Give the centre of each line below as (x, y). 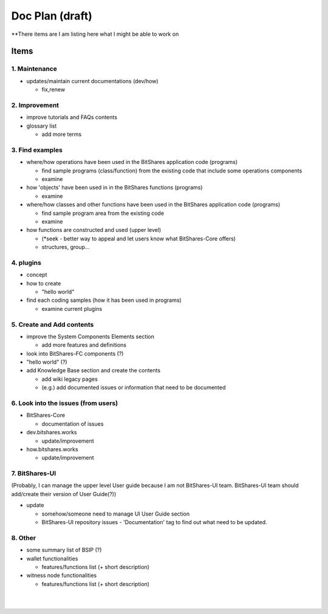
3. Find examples (37, 150)
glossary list (42, 126)
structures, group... (66, 247)
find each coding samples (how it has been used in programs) (104, 300)
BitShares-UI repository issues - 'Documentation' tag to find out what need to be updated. (154, 522)
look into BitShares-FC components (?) (75, 353)
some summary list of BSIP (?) (64, 550)
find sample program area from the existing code (103, 213)
